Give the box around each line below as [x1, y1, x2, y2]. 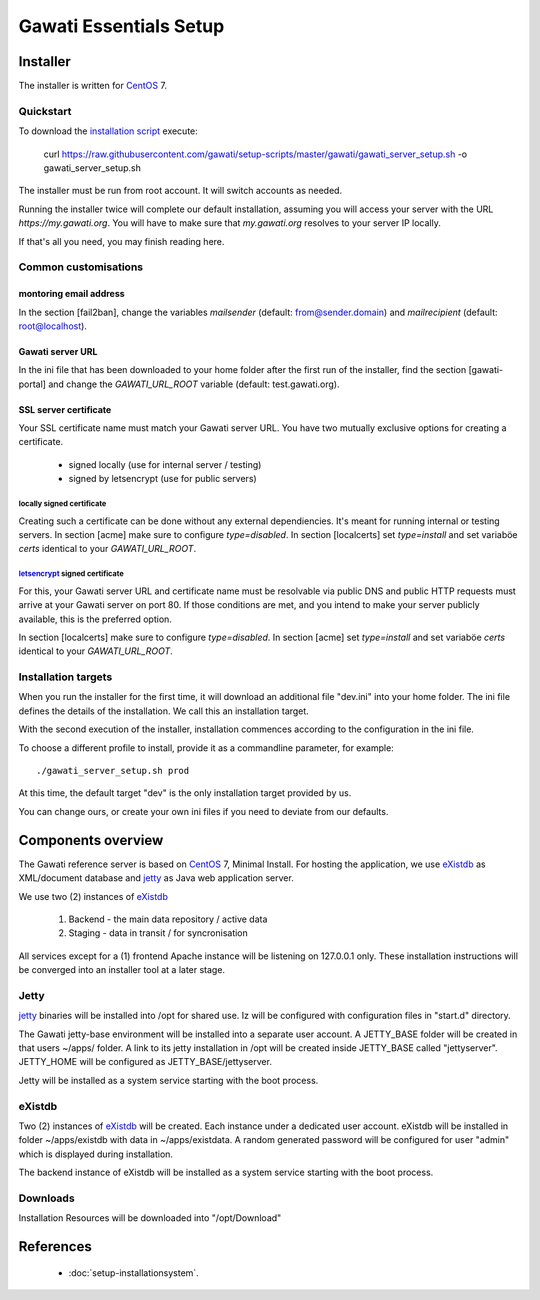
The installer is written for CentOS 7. [18, 80, 167, 92]
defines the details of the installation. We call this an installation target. [18, 705, 309, 717]
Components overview [18, 831, 164, 849]
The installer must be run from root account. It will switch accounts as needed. [18, 185, 343, 197]
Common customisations [18, 260, 144, 274]
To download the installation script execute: [18, 125, 199, 137]
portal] [18, 378, 47, 390]
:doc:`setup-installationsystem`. [68, 1266, 199, 1279]
